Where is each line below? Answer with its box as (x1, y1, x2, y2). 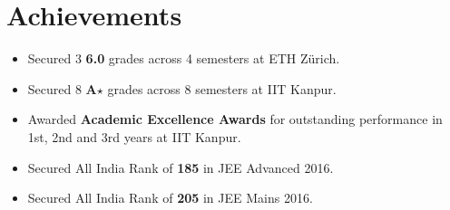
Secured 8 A (27, 79, 97, 98)
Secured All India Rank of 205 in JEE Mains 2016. (27, 188, 313, 207)
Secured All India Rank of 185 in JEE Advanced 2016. (27, 157, 334, 177)
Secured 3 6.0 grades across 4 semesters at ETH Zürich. (27, 49, 340, 68)
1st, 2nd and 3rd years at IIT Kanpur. (27, 127, 241, 146)
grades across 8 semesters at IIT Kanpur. (107, 79, 337, 98)
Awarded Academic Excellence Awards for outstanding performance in (27, 110, 443, 129)
